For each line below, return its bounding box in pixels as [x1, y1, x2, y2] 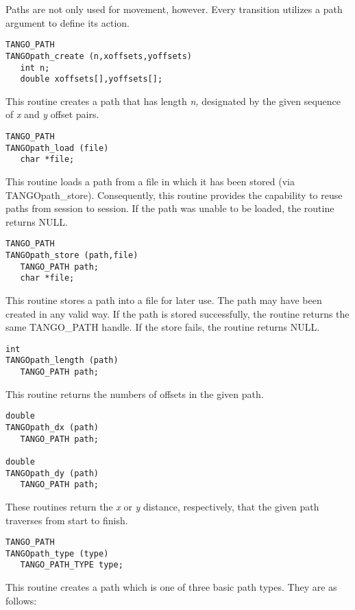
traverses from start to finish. [5, 513, 128, 527]
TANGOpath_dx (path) [5, 422, 99, 432]
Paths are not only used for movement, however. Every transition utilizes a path [5, 2, 343, 16]
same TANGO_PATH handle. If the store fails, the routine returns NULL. [5, 320, 320, 334]
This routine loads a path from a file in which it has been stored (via [5, 174, 295, 188]
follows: [5, 593, 37, 607]
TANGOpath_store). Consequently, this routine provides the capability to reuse [5, 187, 343, 202]
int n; [20, 62, 50, 73]
